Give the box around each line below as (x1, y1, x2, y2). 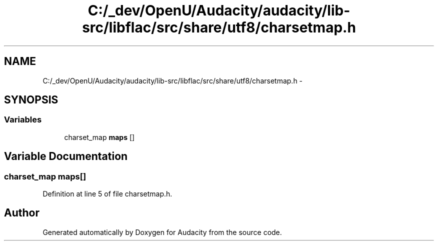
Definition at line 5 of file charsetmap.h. (42, 189, 172, 198)
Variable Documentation (4, 150, 128, 163)
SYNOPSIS (4, 93, 58, 106)
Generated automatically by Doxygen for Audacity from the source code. (42, 227, 282, 236)
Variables (4, 114, 42, 125)
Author (4, 206, 39, 219)
